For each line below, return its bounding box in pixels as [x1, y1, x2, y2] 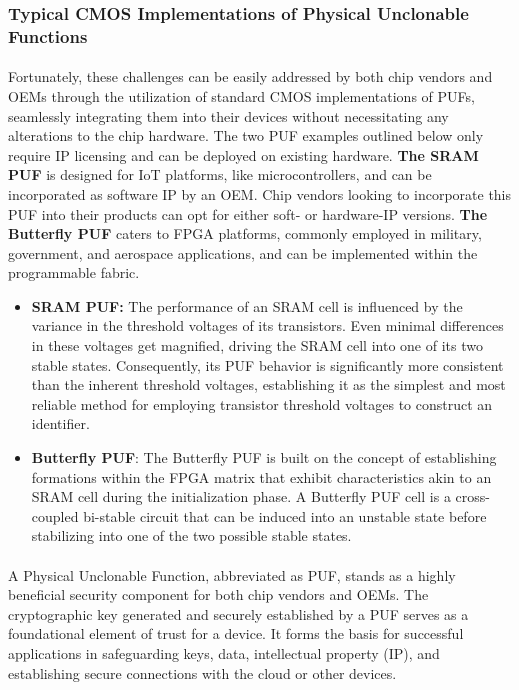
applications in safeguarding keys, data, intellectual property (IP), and [8, 642, 440, 663]
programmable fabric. [8, 262, 140, 283]
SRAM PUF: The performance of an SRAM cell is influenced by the [31, 295, 463, 316]
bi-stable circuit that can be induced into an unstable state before [83, 505, 487, 526]
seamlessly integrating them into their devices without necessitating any [8, 105, 449, 126]
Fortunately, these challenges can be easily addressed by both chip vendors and [8, 66, 493, 87]
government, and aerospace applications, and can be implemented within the [8, 242, 478, 263]
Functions [8, 23, 88, 48]
